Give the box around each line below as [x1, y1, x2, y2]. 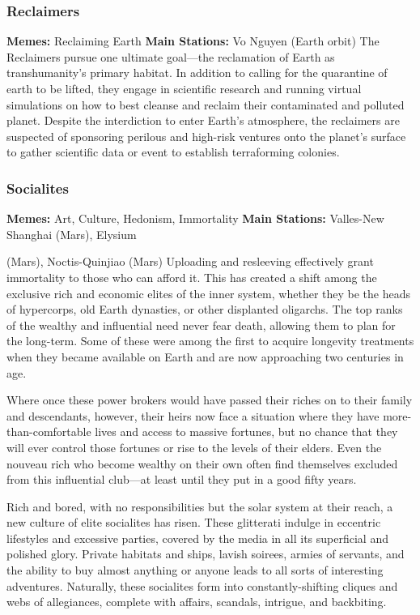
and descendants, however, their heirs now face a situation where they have [6, 407, 380, 424]
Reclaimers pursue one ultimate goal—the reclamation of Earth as [6, 48, 335, 65]
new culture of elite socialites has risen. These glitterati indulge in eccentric [6, 514, 381, 531]
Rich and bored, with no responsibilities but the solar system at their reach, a [6, 498, 393, 515]
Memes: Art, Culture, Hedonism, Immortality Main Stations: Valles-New [6, 210, 384, 227]
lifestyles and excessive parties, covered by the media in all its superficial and [6, 529, 388, 546]
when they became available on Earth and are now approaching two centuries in [6, 348, 404, 365]
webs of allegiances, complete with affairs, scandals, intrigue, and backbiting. [6, 593, 387, 610]
